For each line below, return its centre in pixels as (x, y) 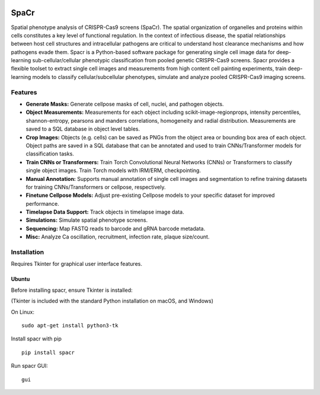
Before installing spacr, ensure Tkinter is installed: (72, 290)
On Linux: (23, 312)
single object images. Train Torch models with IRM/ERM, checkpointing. (113, 171)
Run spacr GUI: (30, 366)
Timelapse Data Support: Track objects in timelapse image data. (105, 212)
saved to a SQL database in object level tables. (83, 129)
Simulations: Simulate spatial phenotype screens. (87, 220)
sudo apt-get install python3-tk (70, 325)
